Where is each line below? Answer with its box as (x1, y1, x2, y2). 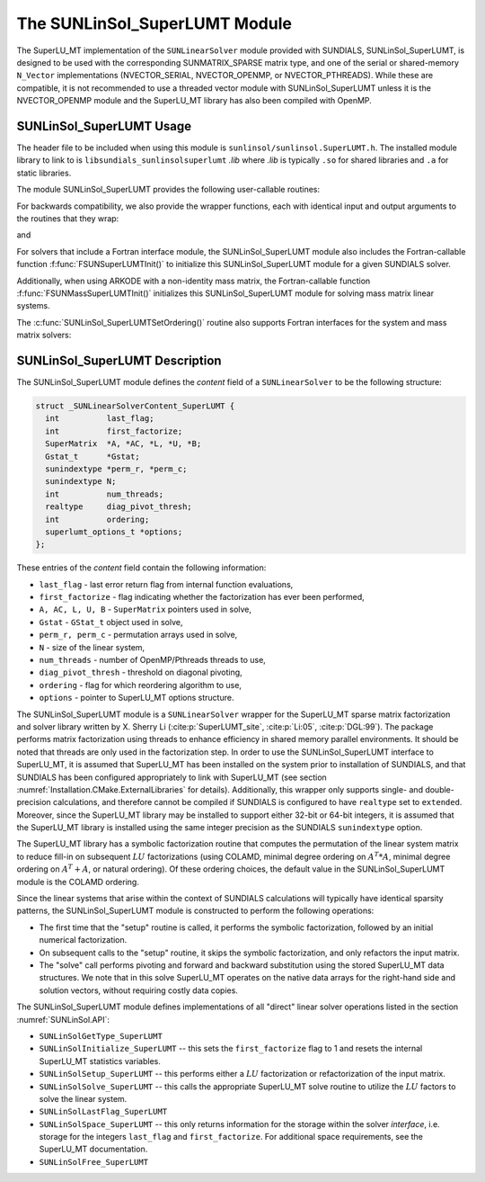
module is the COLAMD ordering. (16, 876, 139, 887)
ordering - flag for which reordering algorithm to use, (39, 679, 242, 690)
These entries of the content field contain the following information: (16, 562, 267, 573)
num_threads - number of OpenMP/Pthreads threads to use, (39, 655, 267, 665)
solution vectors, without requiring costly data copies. (39, 985, 238, 996)
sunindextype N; (45, 477, 117, 487)
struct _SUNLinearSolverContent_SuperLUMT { (35, 400, 235, 411)
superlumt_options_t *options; (45, 526, 183, 537)
